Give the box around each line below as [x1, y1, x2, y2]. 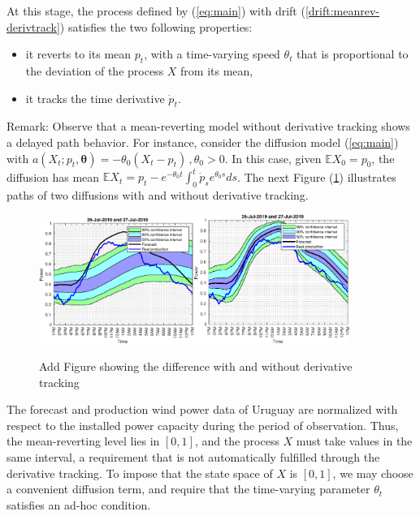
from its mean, [180, 62, 253, 79]
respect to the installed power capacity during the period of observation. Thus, [6, 416, 399, 433]
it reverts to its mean [25, 45, 132, 62]
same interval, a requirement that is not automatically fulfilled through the [6, 448, 380, 465]
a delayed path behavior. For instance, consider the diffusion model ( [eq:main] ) [6, 133, 399, 150]
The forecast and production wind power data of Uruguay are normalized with [6, 401, 398, 418]
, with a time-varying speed [144, 45, 280, 62]
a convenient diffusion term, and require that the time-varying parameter [6, 480, 370, 497]
